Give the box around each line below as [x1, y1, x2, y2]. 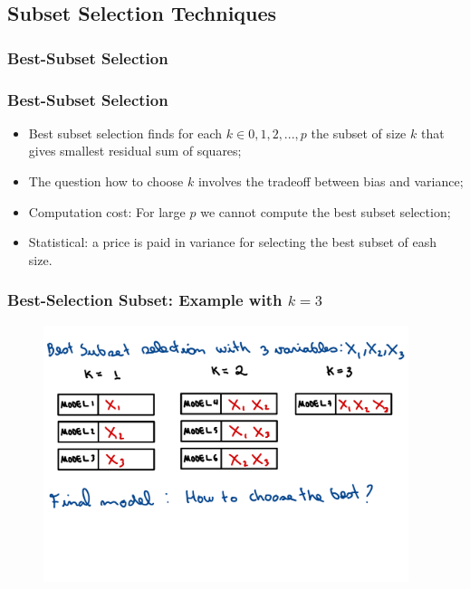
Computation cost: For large [28, 202, 186, 221]
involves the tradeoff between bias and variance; [197, 172, 464, 191]
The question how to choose [28, 172, 184, 191]
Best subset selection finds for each [28, 123, 223, 142]
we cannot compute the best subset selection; [200, 202, 451, 221]
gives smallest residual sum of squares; [28, 141, 242, 160]
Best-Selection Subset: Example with [7, 289, 283, 311]
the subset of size [311, 123, 407, 142]
